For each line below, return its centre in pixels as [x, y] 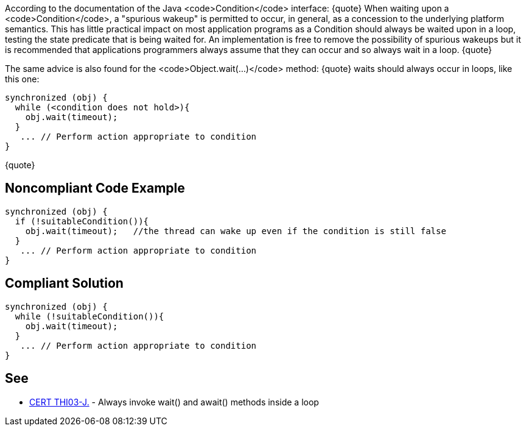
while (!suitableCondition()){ [89, 316]
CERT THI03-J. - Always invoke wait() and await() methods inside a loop [174, 402]
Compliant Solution [64, 283]
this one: [22, 79]
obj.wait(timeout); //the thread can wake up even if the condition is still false [236, 231]
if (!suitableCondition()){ [82, 221]
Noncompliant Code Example [95, 188]
